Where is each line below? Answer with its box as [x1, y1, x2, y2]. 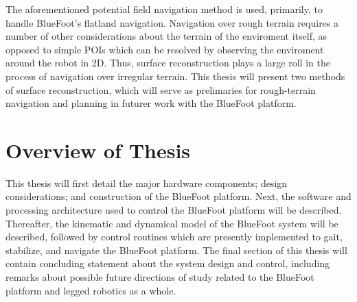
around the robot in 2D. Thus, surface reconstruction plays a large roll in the [5, 55, 330, 70]
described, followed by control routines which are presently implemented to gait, [5, 229, 343, 244]
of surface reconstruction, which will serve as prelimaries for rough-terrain [5, 82, 316, 97]
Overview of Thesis [5, 136, 191, 164]
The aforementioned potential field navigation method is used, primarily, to [5, 2, 323, 16]
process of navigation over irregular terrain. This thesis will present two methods [5, 68, 345, 83]
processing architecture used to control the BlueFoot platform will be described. [5, 203, 342, 217]
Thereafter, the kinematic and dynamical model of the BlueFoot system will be [5, 216, 338, 230]
